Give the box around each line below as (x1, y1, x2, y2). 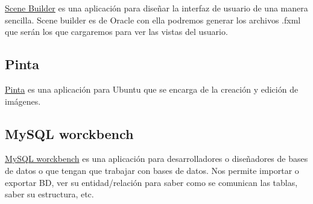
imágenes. (5, 94, 41, 107)
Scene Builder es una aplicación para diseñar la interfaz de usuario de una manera (5, 2, 308, 14)
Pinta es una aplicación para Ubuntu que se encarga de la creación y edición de (5, 82, 299, 95)
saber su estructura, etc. (5, 188, 94, 200)
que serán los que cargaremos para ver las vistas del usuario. (5, 25, 228, 38)
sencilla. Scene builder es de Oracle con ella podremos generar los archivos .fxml (5, 13, 301, 26)
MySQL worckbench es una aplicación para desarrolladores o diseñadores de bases (5, 152, 308, 165)
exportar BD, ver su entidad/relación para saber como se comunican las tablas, (5, 176, 298, 188)
